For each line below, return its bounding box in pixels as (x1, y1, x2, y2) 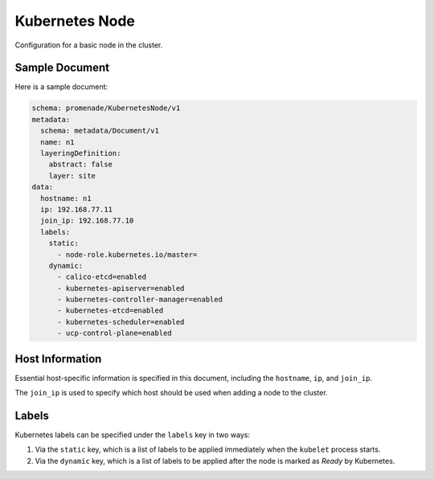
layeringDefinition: (40, 149, 121, 158)
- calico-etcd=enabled (57, 272, 147, 281)
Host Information (14, 352, 102, 366)
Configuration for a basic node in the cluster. (14, 40, 163, 50)
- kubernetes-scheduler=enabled (57, 317, 185, 326)
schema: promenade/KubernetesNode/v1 (31, 104, 181, 113)
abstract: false (48, 160, 113, 169)
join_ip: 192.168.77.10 (40, 216, 134, 225)
